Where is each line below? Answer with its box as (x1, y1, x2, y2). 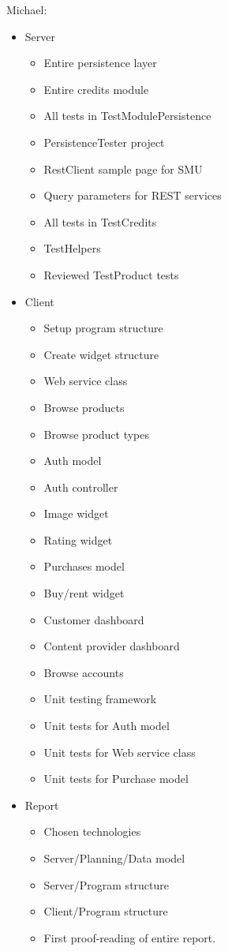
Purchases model (43, 558, 125, 575)
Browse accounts (43, 664, 124, 680)
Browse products (43, 399, 125, 415)
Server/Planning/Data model (43, 850, 185, 866)
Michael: (6, 2, 47, 17)
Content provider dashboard (43, 638, 180, 654)
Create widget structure (43, 346, 159, 362)
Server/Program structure (43, 876, 170, 893)
